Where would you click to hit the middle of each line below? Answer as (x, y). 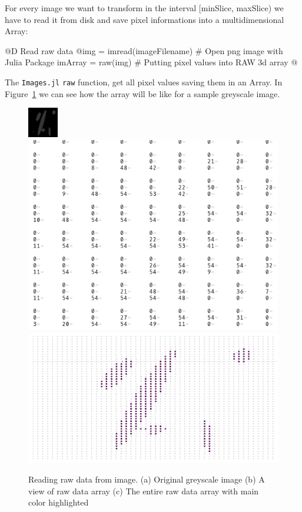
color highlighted (59, 502)
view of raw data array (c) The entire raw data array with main (144, 491)
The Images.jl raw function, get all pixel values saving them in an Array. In (144, 82)
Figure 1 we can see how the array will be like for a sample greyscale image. (142, 93)
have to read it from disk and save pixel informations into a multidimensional (145, 19)
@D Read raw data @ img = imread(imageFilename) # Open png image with (144, 50)
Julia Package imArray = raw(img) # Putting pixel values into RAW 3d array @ (151, 62)
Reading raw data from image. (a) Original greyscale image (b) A (147, 479)
